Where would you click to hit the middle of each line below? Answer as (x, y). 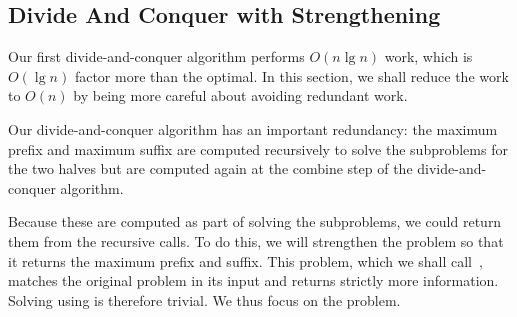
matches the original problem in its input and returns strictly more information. (253, 280)
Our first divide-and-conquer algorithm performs (156, 56)
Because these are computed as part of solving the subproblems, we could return (255, 221)
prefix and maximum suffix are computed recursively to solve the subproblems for (258, 148)
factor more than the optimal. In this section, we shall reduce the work (291, 75)
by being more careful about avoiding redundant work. (240, 95)
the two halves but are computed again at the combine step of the (210, 168)
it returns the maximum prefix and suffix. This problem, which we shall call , (245, 260)
